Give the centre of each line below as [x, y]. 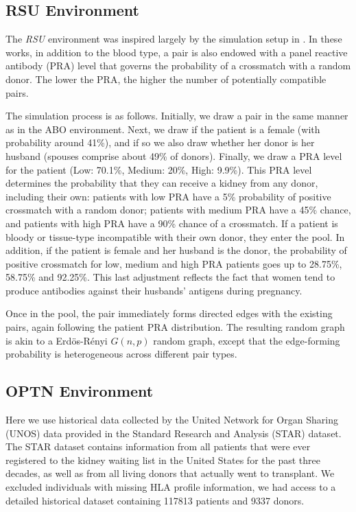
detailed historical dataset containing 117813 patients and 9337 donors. [155, 500]
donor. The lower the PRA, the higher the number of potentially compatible [166, 79]
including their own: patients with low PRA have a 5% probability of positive [168, 196]
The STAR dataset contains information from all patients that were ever [158, 446]
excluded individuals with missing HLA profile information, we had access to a [171, 487]
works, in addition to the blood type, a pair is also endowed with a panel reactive [177, 52]
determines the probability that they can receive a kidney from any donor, [162, 183]
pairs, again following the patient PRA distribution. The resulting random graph [175, 327]
